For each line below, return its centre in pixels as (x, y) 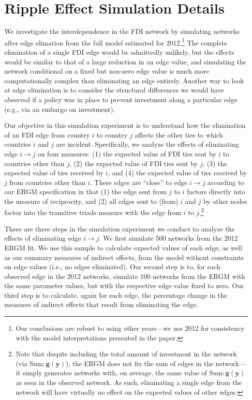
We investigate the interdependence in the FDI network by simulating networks (122, 31)
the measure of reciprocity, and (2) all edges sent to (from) (91, 201)
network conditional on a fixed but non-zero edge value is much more (107, 71)
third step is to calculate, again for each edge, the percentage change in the (116, 295)
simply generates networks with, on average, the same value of (115, 373)
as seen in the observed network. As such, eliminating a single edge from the (129, 382)
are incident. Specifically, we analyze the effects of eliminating (147, 144)
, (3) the (215, 163)
